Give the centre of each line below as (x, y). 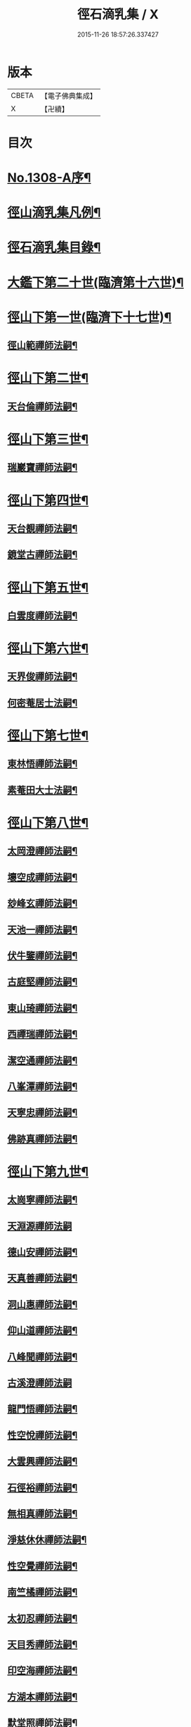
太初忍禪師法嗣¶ (42, 1618)
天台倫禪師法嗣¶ (42, 406)
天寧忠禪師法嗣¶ (42, 1113)
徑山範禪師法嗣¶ (42, 346)
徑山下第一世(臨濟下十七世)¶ (90, 317)
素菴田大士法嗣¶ (42, 790)
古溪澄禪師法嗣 (40, 1383)
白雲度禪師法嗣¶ (42, 615)
